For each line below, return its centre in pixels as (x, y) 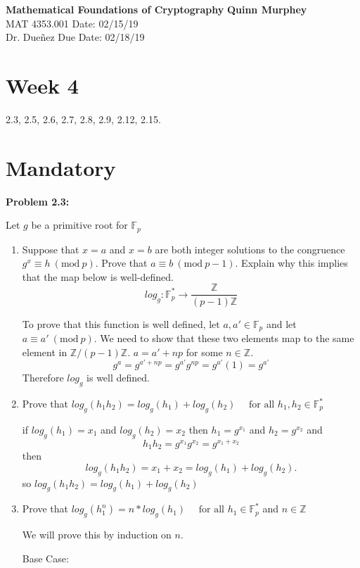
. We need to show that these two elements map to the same (224, 337)
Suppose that (51, 249)
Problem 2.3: (38, 201)
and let (281, 323)
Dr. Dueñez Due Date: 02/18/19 (75, 37)
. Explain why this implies (291, 263)
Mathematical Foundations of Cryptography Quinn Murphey (156, 9)
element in (45, 352)
